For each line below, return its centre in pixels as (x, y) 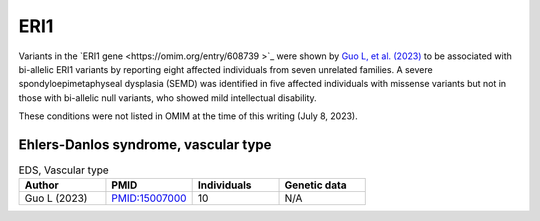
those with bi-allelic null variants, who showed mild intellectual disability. (167, 97)
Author (41, 185)
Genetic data (315, 185)
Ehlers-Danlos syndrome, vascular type (145, 144)
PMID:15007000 (149, 198)
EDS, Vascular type (63, 170)
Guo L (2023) (56, 198)
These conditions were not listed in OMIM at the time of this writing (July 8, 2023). (188, 116)
